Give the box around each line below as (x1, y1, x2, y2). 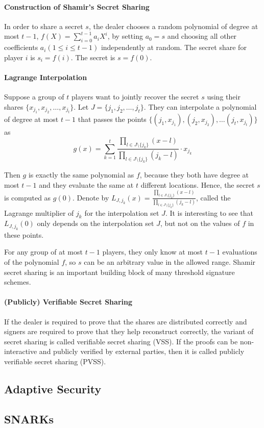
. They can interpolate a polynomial (143, 101, 257, 112)
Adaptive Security (4, 381, 102, 396)
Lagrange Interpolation (4, 71, 87, 82)
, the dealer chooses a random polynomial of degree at (88, 20, 258, 31)
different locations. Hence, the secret (140, 179, 255, 190)
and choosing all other (167, 31, 237, 41)
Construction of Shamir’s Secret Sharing (4, 1, 150, 12)
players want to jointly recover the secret (71, 91, 199, 102)
